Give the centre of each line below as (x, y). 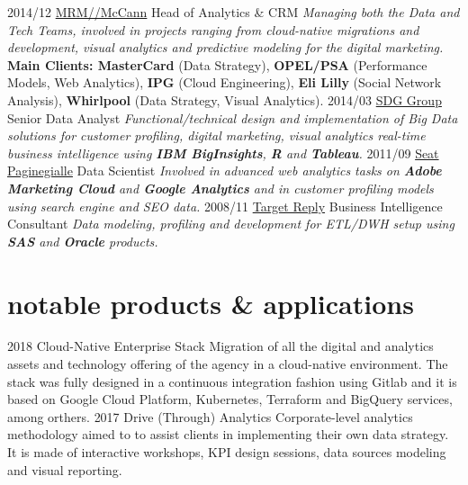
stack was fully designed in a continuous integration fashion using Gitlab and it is (232, 381)
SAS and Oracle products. (83, 241)
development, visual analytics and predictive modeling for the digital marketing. (225, 47)
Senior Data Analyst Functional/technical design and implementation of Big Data (233, 117)
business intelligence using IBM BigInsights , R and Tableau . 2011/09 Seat (223, 153)
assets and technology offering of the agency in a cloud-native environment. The (228, 364)
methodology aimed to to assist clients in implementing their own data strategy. (228, 434)
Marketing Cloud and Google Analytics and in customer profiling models (220, 188)
